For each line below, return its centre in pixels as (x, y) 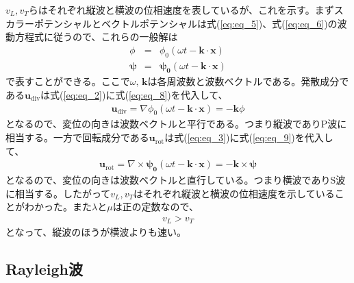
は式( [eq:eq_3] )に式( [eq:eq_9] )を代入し (249, 137)
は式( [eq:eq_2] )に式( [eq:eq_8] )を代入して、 (134, 95)
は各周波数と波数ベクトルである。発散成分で (248, 81)
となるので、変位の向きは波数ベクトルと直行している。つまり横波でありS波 (176, 180)
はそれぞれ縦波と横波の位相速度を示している (234, 193)
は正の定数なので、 (156, 207)
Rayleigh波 (44, 269)
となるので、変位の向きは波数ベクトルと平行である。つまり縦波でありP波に (176, 124)
